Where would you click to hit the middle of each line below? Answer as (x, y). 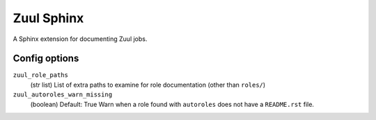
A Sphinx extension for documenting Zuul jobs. (80, 39)
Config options (46, 59)
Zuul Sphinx (48, 18)
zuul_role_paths (41, 75)
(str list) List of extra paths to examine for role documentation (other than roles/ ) (148, 85)
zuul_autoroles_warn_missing (63, 95)
